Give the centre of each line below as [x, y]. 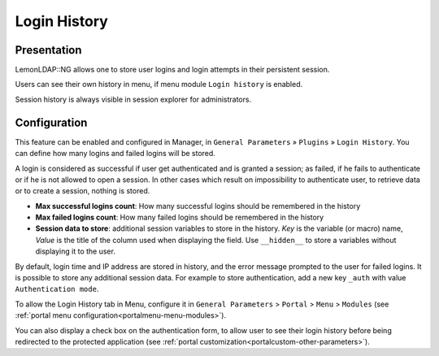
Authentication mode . [57, 289]
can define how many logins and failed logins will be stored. [115, 154]
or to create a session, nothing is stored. [83, 191]
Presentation [48, 50]
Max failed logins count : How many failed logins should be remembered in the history [180, 217]
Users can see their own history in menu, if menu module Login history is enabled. [159, 85]
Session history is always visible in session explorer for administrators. [133, 99]
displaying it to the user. [75, 251]
